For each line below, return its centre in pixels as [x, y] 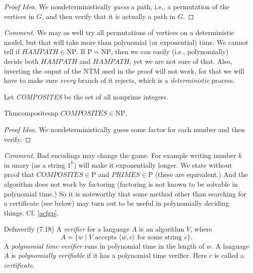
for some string [160, 237]
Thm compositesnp [31, 113]
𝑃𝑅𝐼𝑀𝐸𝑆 [126, 175]
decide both [21, 61]
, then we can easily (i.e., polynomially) [170, 51]
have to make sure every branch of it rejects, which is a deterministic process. [119, 80]
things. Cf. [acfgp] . [31, 212]
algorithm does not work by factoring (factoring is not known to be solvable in [121, 184]
